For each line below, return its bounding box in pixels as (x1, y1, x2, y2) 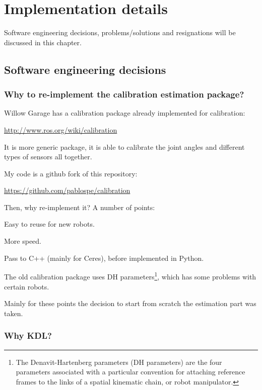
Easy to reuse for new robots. (4, 219, 95, 229)
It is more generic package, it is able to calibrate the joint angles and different (4, 141, 245, 152)
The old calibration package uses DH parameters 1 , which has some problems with (4, 270, 256, 281)
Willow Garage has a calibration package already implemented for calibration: (4, 108, 245, 118)
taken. (4, 308, 23, 318)
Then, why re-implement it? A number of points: (4, 202, 155, 212)
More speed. (4, 236, 42, 246)
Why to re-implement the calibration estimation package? (4, 88, 244, 101)
